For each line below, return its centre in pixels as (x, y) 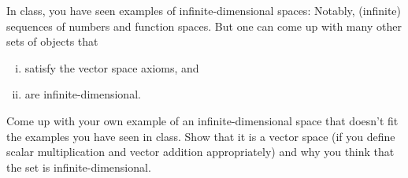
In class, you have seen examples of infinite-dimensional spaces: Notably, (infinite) (204, 10)
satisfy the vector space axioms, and (112, 67)
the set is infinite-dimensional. (79, 167)
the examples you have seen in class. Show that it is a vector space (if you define (201, 136)
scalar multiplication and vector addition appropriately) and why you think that (200, 152)
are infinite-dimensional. (83, 94)
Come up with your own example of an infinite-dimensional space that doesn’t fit (202, 120)
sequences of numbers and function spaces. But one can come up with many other (204, 26)
